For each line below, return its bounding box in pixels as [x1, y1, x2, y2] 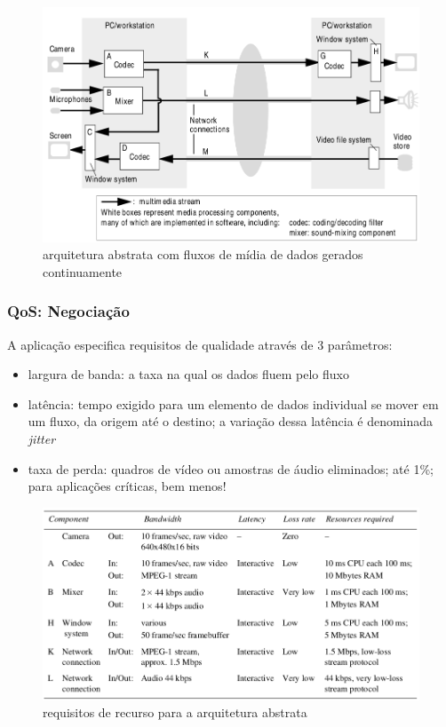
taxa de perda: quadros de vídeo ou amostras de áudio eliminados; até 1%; [28, 459, 434, 478]
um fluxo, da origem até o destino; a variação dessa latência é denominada [28, 412, 434, 431]
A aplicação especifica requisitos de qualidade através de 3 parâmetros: [7, 335, 393, 353]
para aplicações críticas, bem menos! [28, 477, 227, 495]
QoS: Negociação [7, 300, 130, 322]
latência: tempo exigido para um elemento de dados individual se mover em [28, 394, 439, 413]
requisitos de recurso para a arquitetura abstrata [43, 703, 307, 722]
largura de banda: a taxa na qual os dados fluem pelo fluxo [28, 365, 349, 383]
